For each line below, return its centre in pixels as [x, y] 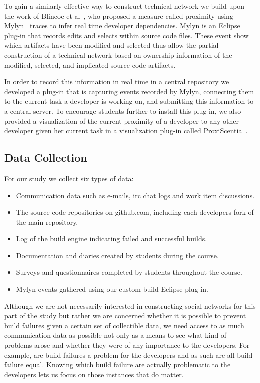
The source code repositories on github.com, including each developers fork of [135, 212]
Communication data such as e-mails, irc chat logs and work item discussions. [135, 195]
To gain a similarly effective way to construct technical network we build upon [124, 6]
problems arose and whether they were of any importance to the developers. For [127, 345]
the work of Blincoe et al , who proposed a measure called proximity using [119, 16]
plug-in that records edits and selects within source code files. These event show [126, 35]
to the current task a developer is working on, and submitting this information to [129, 101]
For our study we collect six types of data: [69, 178]
